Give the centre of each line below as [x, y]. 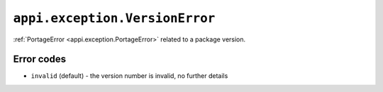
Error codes [40, 59]
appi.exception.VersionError [114, 18]
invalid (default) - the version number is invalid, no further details [129, 76]
